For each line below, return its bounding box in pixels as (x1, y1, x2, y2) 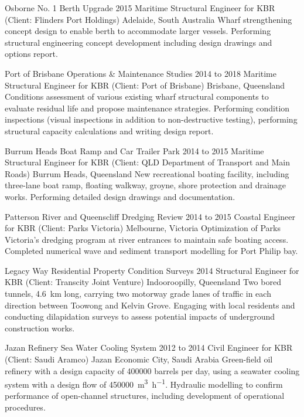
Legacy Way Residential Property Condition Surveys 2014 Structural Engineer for (5, 264, 299, 276)
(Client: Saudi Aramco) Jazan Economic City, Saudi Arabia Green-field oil (5, 353, 273, 365)
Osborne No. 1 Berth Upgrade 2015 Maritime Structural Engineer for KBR (5, 2, 275, 13)
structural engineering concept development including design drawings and (5, 36, 272, 48)
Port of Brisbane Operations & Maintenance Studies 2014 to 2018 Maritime (5, 67, 276, 79)
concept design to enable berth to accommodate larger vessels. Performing (5, 25, 271, 37)
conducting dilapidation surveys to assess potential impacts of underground (5, 310, 275, 323)
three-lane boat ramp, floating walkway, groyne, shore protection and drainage (5, 179, 286, 191)
